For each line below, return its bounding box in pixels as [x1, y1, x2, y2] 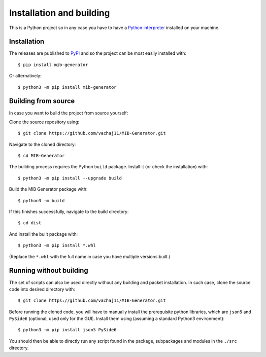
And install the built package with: [9, 231, 78, 237]
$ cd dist [18, 220, 41, 226]
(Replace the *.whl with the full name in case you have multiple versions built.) [9, 253, 170, 259]
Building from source [9, 97, 75, 106]
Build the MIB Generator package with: [9, 186, 88, 192]
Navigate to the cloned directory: [9, 141, 76, 147]
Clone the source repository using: [9, 119, 80, 125]
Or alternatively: [9, 73, 42, 79]
